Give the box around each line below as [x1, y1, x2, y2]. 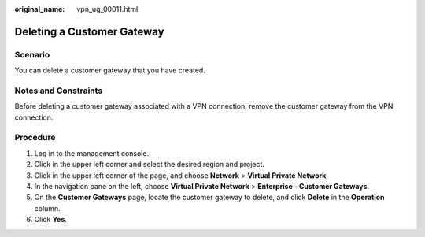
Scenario [14, 49, 50, 60]
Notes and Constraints [14, 85, 103, 96]
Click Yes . [34, 215, 67, 224]
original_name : [14, 5, 65, 13]
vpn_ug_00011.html [76, 5, 139, 13]
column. [34, 203, 61, 213]
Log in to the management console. [34, 148, 150, 157]
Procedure [14, 132, 56, 143]
